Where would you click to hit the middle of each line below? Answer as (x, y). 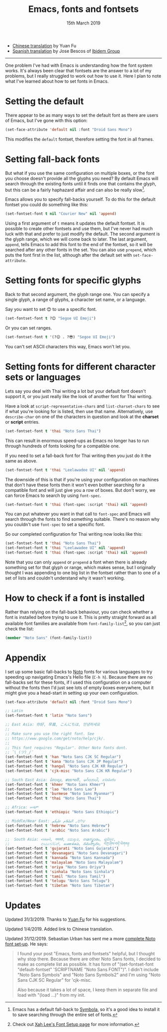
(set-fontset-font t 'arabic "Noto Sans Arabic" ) (58, 830)
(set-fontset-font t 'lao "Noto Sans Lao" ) (51, 789)
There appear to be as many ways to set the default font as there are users (82, 115)
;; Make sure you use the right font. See (50, 734)
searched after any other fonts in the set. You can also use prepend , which (81, 250)
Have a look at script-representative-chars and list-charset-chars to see (83, 406)
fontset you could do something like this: (47, 205)
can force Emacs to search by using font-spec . (53, 495)
